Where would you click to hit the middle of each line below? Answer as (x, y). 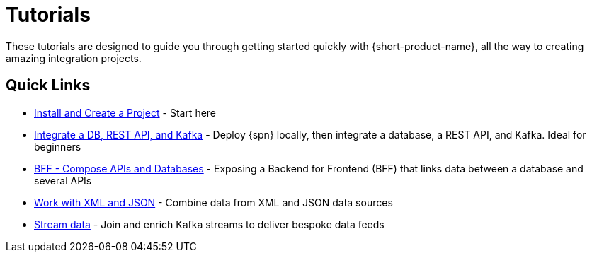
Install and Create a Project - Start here (125, 112)
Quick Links (48, 86)
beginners (58, 146)
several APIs (63, 180)
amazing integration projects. (74, 58)
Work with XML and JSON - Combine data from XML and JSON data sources (214, 202)
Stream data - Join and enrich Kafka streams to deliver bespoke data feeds (209, 224)
